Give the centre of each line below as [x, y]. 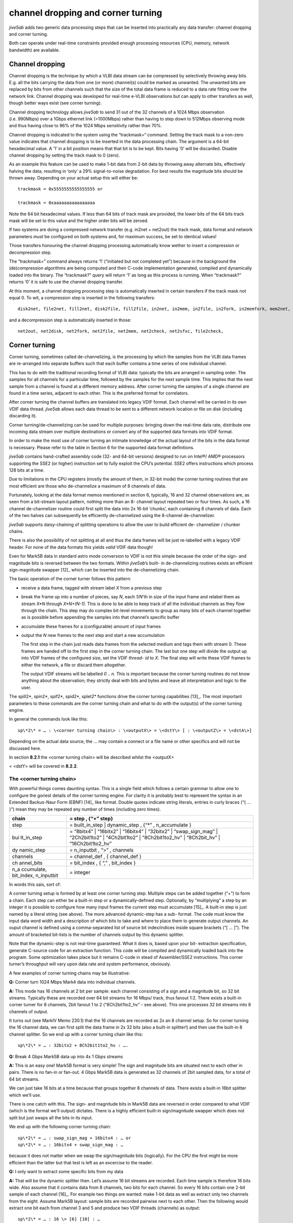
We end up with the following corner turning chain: [60, 1127]
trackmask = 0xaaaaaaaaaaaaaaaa [56, 203]
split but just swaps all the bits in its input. [51, 1117]
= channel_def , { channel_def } [105, 857]
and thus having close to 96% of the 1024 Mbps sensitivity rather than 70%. [85, 126]
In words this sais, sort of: [35, 884]
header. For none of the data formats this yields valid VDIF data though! [81, 547]
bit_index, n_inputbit [35, 876]
